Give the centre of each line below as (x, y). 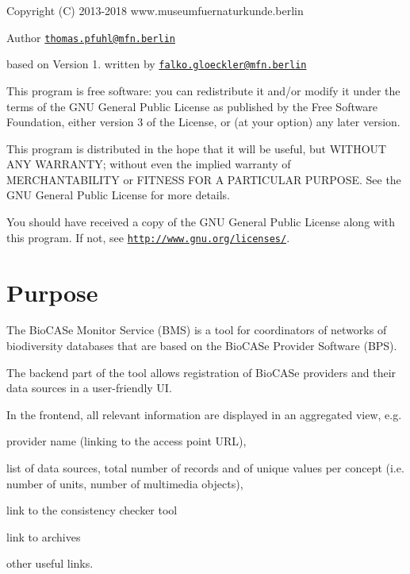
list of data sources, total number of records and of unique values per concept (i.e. (205, 468)
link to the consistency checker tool (92, 510)
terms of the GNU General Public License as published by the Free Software (192, 106)
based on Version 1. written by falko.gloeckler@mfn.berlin (157, 64)
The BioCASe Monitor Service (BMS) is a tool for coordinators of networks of (197, 330)
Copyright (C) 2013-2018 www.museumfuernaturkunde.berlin (155, 10)
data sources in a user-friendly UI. (89, 388)
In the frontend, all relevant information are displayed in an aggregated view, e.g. (204, 414)
